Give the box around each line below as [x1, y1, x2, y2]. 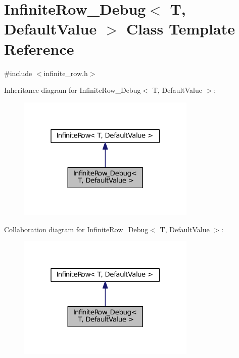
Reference [4, 38, 74, 59]
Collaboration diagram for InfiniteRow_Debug [4, 224, 149, 234]
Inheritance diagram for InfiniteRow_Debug [4, 85, 141, 95]
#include [4, 67, 32, 78]
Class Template [126, 18, 235, 39]
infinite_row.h [43, 67, 88, 78]
